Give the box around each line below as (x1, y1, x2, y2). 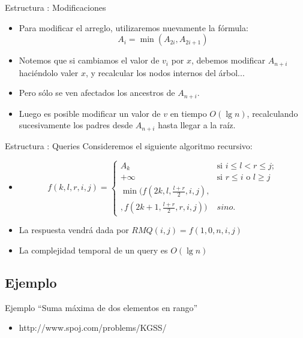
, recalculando (247, 107, 298, 119)
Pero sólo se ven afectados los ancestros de (19, 86, 175, 99)
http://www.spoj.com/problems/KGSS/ (19, 321, 167, 334)
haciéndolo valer (19, 66, 79, 79)
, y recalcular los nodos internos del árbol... (85, 66, 245, 79)
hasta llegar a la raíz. (158, 119, 236, 131)
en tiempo (170, 107, 207, 119)
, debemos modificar (191, 54, 266, 67)
